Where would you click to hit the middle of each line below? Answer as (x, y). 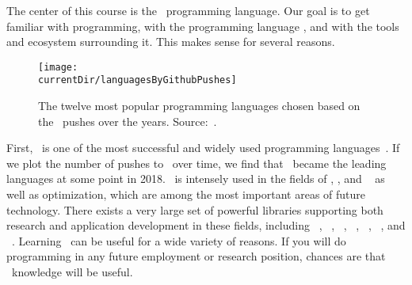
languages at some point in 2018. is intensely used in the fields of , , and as (196, 179)
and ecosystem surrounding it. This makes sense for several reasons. (171, 42)
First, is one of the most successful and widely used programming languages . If (203, 148)
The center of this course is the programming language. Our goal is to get (188, 10)
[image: (58, 67)
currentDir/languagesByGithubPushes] (137, 80)
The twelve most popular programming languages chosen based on (199, 106)
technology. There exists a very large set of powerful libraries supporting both (195, 209)
